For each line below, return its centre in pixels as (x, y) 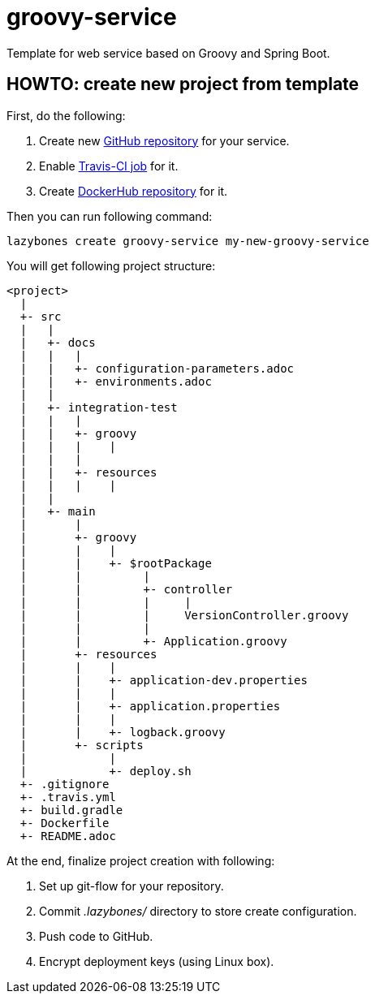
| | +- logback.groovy (123, 732)
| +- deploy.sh (106, 771)
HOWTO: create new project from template (183, 84)
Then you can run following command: (110, 216)
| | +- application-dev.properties (164, 680)
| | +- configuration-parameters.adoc (157, 368)
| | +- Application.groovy (153, 641)
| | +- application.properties (150, 706)
